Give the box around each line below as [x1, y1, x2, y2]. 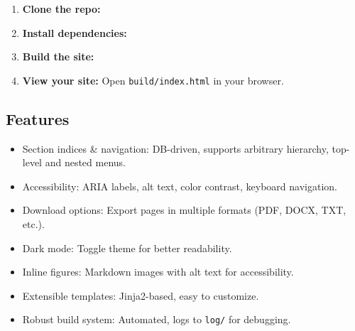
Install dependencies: [22, 25, 127, 40]
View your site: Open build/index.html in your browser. [22, 72, 284, 87]
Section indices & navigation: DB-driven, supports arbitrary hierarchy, [22, 141, 329, 156]
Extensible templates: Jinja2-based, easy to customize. [22, 288, 259, 303]
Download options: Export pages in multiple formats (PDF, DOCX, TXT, [22, 202, 346, 217]
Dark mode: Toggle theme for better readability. [22, 240, 232, 255]
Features [6, 107, 70, 129]
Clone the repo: [22, 1, 101, 16]
